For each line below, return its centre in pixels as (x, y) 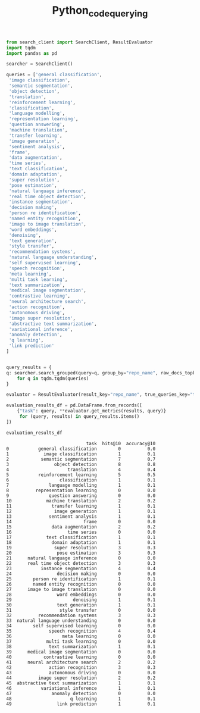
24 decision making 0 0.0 (81, 574)
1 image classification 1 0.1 (81, 454)
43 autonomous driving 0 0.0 (81, 673)
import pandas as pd (32, 53)
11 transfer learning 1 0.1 (81, 506)
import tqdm (21, 48)
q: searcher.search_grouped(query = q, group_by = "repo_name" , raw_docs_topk (101, 373)
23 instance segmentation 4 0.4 (81, 568)
